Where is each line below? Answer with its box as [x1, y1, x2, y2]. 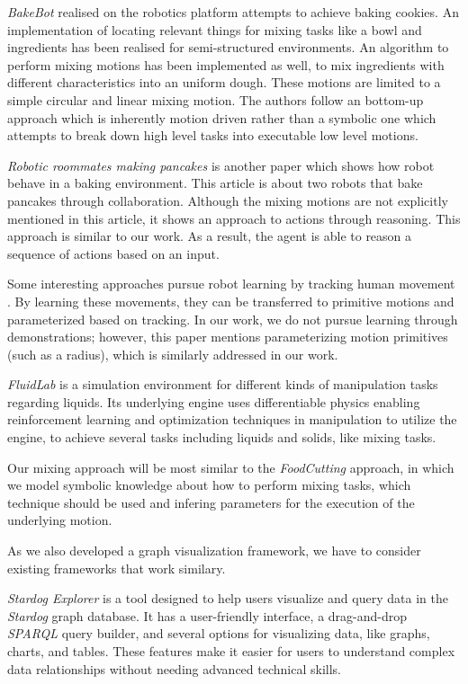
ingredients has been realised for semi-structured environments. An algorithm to [7, 38, 449, 57]
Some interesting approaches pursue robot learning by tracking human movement [7, 274, 455, 293]
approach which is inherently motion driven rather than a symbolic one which [7, 108, 436, 127]
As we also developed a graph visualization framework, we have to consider [7, 541, 421, 560]
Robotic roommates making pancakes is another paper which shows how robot [7, 155, 435, 174]
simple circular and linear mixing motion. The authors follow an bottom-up [7, 90, 424, 109]
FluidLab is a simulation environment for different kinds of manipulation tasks [7, 375, 438, 394]
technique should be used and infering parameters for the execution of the [7, 493, 415, 511]
